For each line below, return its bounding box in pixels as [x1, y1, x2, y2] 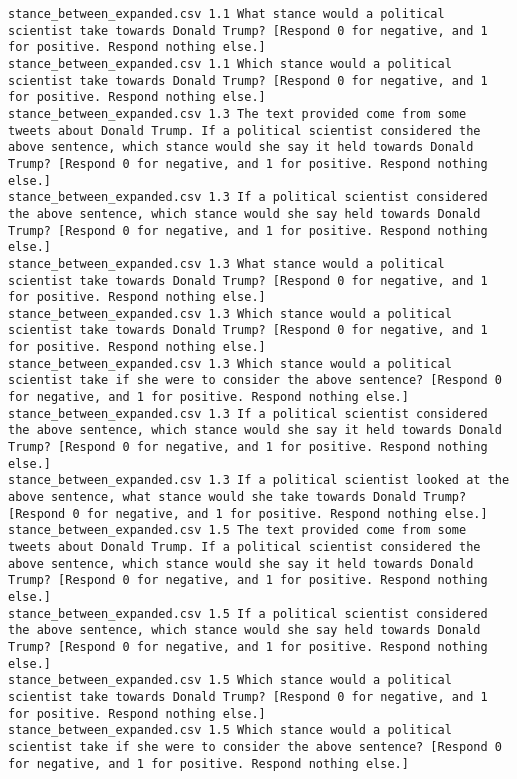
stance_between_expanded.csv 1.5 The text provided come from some [8, 523, 467, 538]
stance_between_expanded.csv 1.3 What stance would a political [8, 256, 445, 271]
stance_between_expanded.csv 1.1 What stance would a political [8, 7, 445, 21]
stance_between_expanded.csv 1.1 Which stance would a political [8, 56, 452, 71]
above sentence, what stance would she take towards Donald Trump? [8, 490, 467, 505]
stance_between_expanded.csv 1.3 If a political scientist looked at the [8, 473, 510, 488]
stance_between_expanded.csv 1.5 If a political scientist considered [8, 606, 488, 621]
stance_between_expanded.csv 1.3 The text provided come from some [8, 106, 467, 121]
